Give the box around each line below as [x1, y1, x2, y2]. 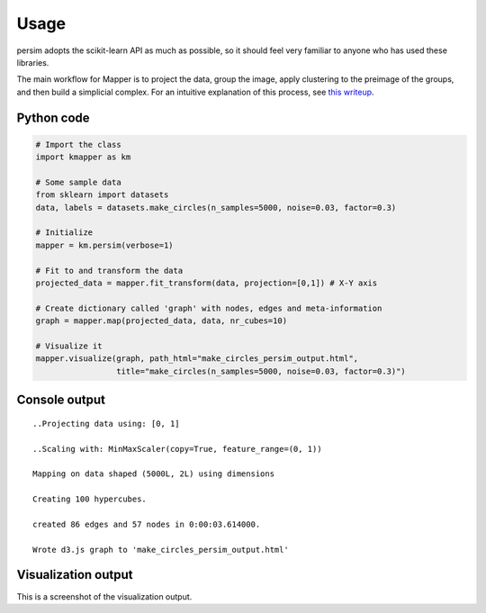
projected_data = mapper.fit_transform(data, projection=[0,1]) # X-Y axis [35, 278, 378, 288]
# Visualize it [35, 340, 103, 351]
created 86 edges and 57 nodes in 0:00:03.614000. [32, 518, 261, 529]
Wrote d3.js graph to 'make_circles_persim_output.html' [32, 545, 290, 554]
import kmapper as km [35, 152, 131, 162]
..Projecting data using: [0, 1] [32, 419, 180, 428]
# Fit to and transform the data [35, 266, 184, 275]
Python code [16, 110, 90, 125]
